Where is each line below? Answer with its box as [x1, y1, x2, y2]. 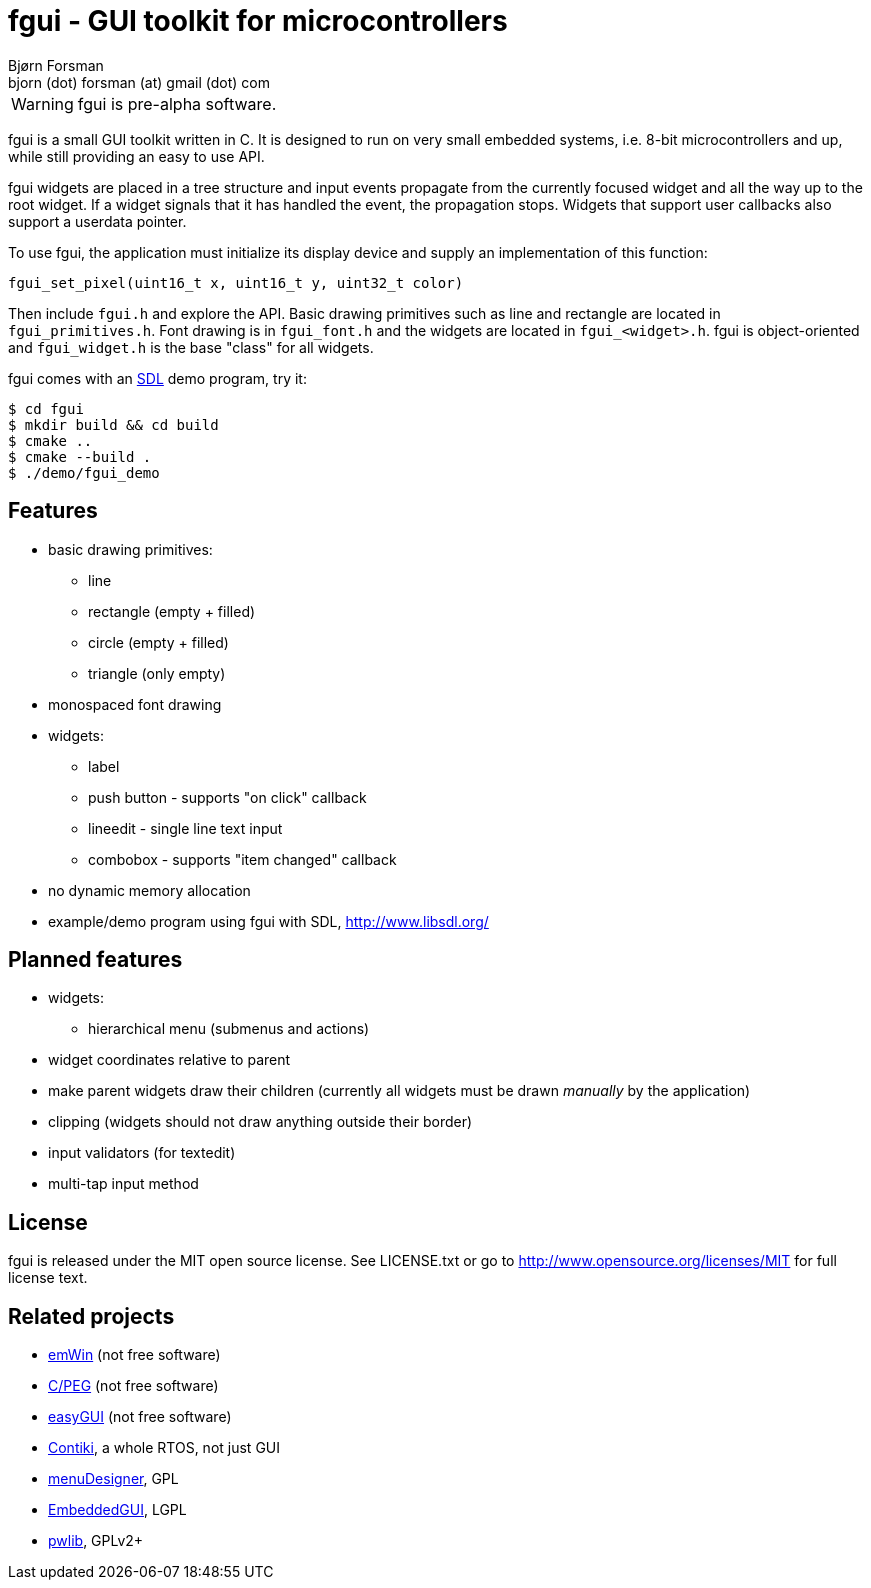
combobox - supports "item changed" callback [88, 850, 397, 868]
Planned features [8, 947, 183, 973]
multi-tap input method [48, 1175, 199, 1193]
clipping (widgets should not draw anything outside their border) [48, 1113, 473, 1131]
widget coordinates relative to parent [48, 1051, 291, 1069]
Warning [11, 93, 74, 114]
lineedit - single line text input [88, 819, 283, 837]
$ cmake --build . [8, 448, 152, 465]
